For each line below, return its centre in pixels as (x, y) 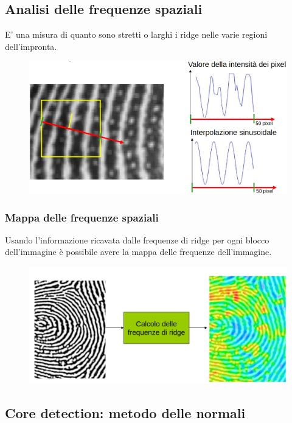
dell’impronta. (31, 46)
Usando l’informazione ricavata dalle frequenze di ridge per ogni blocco (137, 239)
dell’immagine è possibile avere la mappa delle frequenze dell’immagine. (138, 252)
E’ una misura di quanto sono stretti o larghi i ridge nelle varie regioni (136, 34)
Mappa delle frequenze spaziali (82, 217)
